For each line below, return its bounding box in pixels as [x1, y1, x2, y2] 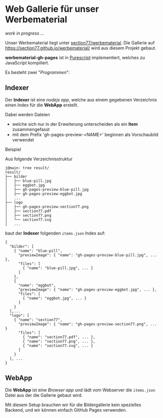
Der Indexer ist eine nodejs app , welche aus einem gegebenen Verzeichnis [5, 97, 157, 103]
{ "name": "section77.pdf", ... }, [23, 334, 96, 340]
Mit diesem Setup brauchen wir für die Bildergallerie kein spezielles [5, 402, 141, 408]
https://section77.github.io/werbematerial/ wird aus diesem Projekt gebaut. [5, 45, 157, 51]
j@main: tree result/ [5, 165, 50, 171]
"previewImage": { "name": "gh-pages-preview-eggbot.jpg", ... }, [18, 287, 157, 292]
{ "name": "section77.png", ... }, [23, 339, 96, 344]
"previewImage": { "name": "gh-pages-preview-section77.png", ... [18, 321, 157, 326]
